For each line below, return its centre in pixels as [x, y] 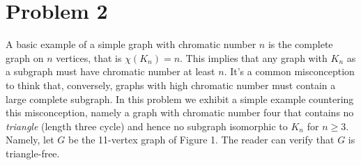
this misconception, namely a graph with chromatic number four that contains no [180, 112]
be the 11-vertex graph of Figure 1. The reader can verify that [201, 140]
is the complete [300, 44]
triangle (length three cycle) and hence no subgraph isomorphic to [147, 126]
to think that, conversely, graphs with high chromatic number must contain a [171, 85]
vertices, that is [89, 57]
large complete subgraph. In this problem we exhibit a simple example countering [180, 99]
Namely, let [30, 140]
